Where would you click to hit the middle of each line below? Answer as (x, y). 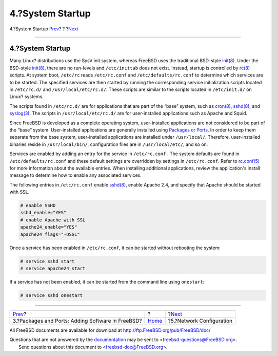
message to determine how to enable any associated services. (76, 175)
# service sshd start (47, 261)
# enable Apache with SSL (53, 220)
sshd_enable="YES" (43, 213)
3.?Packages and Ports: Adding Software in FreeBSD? (77, 321)
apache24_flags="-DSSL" (50, 234)
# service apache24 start (53, 268)
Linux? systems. (26, 97)
